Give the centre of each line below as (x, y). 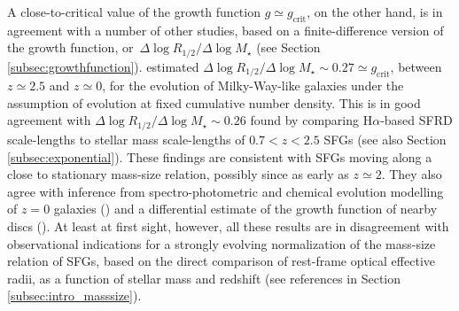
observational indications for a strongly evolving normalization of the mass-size (222, 243)
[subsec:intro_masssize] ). (74, 295)
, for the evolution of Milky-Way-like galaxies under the (253, 86)
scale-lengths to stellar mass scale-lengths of (126, 139)
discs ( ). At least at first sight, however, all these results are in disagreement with (228, 225)
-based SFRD (416, 120)
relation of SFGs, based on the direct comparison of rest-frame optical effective (221, 261)
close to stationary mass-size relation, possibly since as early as (178, 174)
